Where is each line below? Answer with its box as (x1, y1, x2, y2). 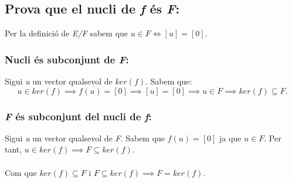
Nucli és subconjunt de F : (5, 52, 129, 66)
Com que (5, 166, 37, 178)
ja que (219, 131, 242, 144)
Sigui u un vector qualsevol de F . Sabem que (5, 131, 165, 144)
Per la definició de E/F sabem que (5, 27, 128, 39)
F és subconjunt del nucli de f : (5, 109, 152, 123)
